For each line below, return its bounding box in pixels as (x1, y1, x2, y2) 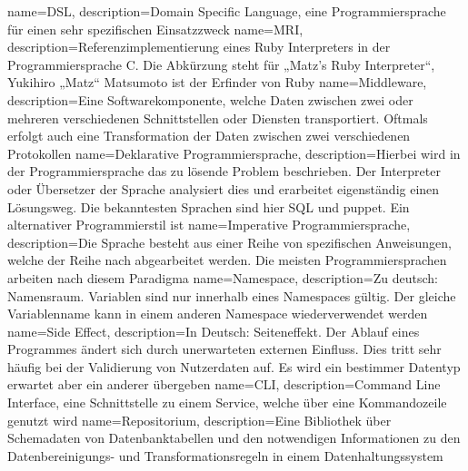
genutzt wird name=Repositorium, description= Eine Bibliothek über (7, 410, 392, 429)
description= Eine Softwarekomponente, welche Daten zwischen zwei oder (7, 90, 413, 109)
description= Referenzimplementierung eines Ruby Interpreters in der (7, 37, 391, 56)
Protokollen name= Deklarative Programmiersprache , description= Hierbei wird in (7, 143, 461, 162)
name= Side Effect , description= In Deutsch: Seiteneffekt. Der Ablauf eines (7, 321, 420, 340)
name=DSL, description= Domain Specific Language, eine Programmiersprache (7, 2, 446, 20)
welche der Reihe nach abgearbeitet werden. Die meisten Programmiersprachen (7, 250, 447, 270)
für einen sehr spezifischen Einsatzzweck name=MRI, (7, 19, 304, 38)
